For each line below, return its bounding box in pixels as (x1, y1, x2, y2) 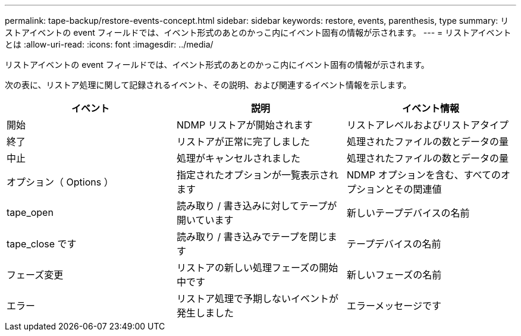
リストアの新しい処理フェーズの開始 (176, 262, 338, 274)
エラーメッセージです (346, 300, 442, 312)
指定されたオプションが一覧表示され (176, 169, 338, 181)
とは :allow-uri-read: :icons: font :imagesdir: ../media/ (5, 39, 214, 49)
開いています (176, 214, 234, 226)
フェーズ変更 (7, 269, 64, 281)
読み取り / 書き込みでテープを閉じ (176, 231, 328, 243)
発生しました (176, 307, 234, 319)
